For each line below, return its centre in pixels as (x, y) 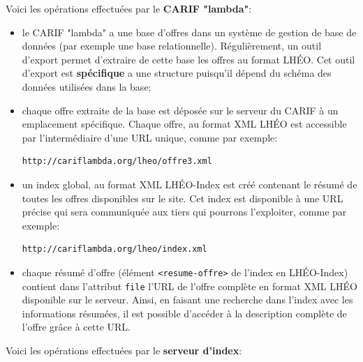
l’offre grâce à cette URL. (76, 327)
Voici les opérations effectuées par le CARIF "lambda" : (129, 8)
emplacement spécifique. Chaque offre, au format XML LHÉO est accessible (184, 124)
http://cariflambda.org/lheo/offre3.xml (117, 161)
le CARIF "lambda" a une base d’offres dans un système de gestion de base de (189, 32)
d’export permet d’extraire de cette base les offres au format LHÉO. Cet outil (188, 59)
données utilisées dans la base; (87, 86)
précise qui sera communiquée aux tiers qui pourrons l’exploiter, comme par (184, 212)
